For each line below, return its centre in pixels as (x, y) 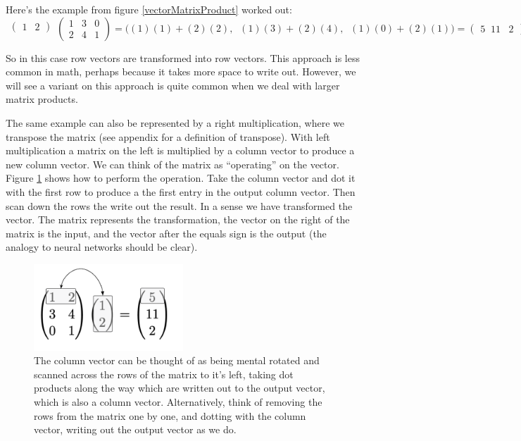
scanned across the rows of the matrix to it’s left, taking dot (164, 374)
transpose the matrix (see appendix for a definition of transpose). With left (168, 136)
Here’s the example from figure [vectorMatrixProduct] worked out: (149, 9)
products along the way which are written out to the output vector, (180, 388)
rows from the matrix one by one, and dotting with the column (170, 415)
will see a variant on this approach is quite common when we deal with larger (173, 85)
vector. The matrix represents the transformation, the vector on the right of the (178, 219)
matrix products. (42, 99)
